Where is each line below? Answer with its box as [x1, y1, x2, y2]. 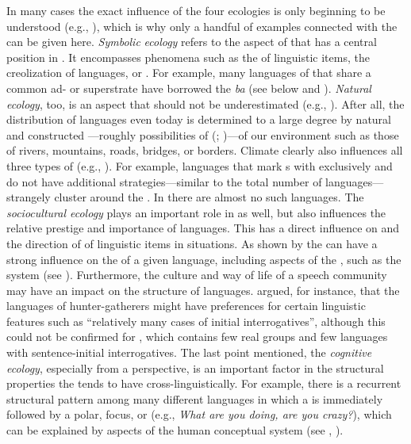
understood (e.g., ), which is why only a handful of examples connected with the [6, 17, 398, 34]
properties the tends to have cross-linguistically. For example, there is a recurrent [6, 375, 401, 392]
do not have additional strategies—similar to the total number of [6, 173, 322, 189]
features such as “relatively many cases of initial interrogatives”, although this [6, 312, 386, 329]
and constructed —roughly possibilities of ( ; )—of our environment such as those [6, 126, 399, 143]
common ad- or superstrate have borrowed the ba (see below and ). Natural [6, 79, 371, 96]
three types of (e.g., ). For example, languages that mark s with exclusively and [6, 157, 393, 174]
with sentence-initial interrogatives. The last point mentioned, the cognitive [6, 344, 372, 361]
